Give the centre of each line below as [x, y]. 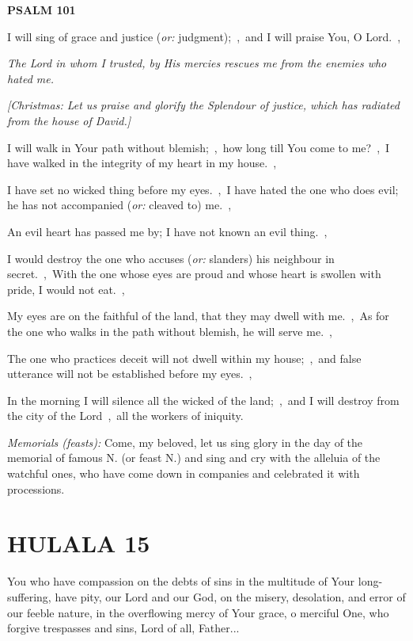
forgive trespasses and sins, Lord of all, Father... [123, 628]
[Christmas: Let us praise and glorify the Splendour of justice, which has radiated [204, 105]
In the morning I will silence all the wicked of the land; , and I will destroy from [203, 400]
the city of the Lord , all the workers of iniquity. [125, 416]
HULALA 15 [79, 543]
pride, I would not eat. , [66, 289]
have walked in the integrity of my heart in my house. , [142, 163]
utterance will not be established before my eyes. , [130, 374]
